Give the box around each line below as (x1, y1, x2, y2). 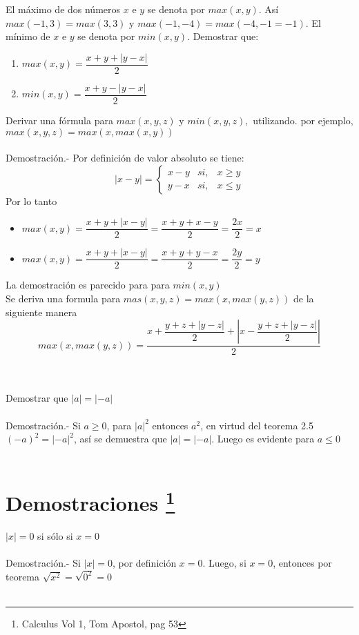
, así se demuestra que (73, 431, 167, 446)
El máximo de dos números (6, 2, 121, 16)
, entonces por (273, 556, 332, 570)
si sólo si (37, 528, 73, 543)
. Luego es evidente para (211, 431, 315, 446)
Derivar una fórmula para (6, 113, 113, 127)
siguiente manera (6, 304, 77, 319)
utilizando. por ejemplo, (253, 113, 353, 127)
